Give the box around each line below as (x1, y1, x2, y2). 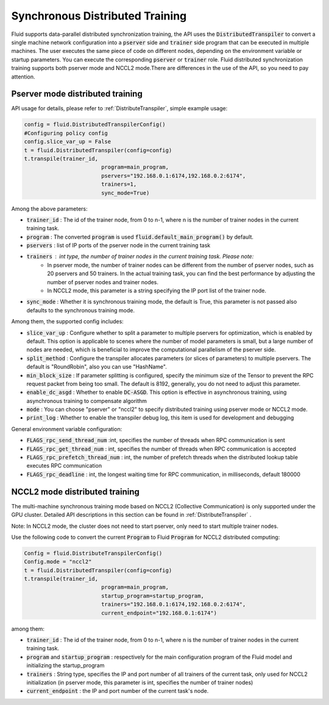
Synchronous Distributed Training (11, 9, 187, 23)
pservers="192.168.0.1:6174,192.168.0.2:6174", (101, 172, 246, 179)
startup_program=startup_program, (101, 592, 204, 599)
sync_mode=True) (101, 189, 150, 196)
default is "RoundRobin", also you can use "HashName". (26, 363, 167, 371)
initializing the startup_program (26, 662, 105, 669)
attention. (11, 73, 35, 80)
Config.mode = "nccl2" (24, 558, 92, 566)
